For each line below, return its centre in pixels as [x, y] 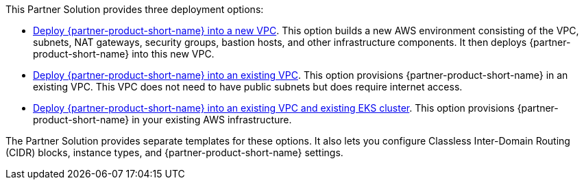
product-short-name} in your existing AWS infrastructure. [162, 120]
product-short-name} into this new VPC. [124, 54]
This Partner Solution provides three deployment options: [135, 9]
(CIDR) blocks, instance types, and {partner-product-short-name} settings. [174, 152]
